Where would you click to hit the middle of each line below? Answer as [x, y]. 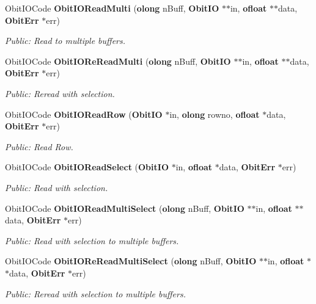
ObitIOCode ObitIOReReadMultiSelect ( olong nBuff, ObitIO [131, 261]
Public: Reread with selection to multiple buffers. [95, 293]
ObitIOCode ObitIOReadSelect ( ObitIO [87, 167]
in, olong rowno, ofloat [215, 114]
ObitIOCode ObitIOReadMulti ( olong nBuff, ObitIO [112, 8]
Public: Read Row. [39, 146]
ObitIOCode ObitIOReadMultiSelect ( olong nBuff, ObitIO [125, 208]
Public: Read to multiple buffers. [65, 41]
